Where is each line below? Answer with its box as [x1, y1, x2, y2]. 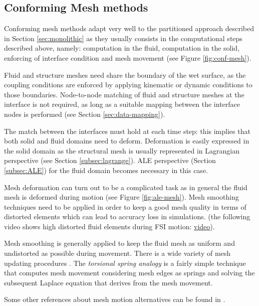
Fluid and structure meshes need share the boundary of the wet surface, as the [4, 69, 246, 80]
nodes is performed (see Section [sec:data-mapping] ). [4, 108, 165, 119]
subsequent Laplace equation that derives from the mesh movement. [4, 277, 213, 287]
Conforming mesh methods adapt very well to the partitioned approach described [4, 23, 254, 34]
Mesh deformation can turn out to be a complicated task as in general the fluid [4, 182, 247, 192]
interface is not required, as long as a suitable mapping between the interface [4, 99, 240, 109]
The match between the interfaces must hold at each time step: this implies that [4, 125, 250, 136]
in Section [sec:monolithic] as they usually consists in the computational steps [4, 33, 242, 43]
